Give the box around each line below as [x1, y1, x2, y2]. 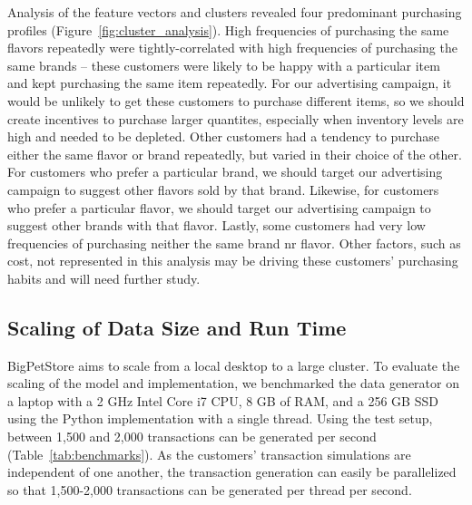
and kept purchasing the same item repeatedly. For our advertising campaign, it [7, 73, 452, 92]
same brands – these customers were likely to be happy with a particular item [7, 55, 440, 74]
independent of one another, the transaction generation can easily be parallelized [7, 462, 457, 481]
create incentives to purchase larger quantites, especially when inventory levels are [7, 109, 464, 128]
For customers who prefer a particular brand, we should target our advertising [7, 162, 443, 181]
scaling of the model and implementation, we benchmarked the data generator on [7, 374, 459, 393]
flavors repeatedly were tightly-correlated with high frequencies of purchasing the [7, 38, 457, 57]
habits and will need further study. [7, 268, 201, 287]
